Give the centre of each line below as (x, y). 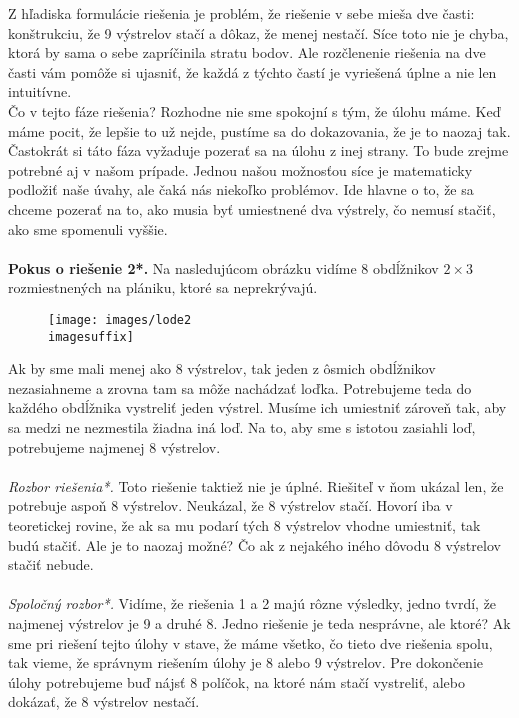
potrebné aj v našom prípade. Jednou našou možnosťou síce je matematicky (240, 169)
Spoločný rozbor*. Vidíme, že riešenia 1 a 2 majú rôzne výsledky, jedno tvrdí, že (252, 603)
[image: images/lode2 (120, 319)
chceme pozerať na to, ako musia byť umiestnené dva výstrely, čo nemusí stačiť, (252, 208)
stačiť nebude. (51, 564)
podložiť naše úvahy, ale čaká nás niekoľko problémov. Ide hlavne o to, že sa (241, 189)
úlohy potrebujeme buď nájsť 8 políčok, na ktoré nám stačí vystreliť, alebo (236, 681)
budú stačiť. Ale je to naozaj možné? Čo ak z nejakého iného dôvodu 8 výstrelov (254, 544)
